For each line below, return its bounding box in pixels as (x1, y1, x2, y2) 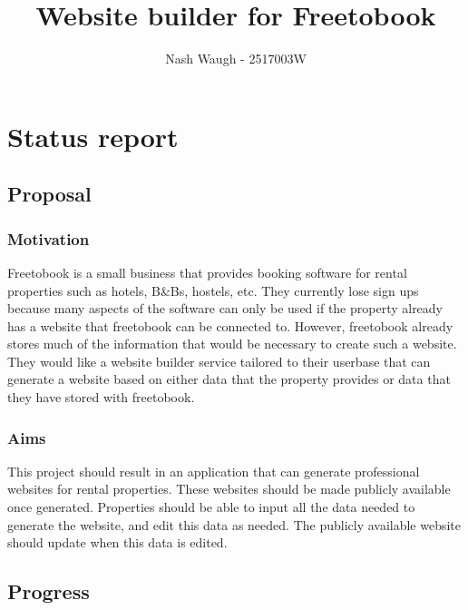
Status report (7, 117, 179, 154)
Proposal (7, 180, 92, 208)
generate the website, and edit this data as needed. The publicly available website (7, 515, 462, 534)
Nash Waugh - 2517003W (165, 49, 307, 68)
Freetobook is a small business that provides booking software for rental (7, 262, 407, 281)
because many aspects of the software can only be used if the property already (7, 299, 444, 318)
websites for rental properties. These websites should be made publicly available (7, 479, 451, 498)
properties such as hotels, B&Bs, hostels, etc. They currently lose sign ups (7, 280, 419, 300)
